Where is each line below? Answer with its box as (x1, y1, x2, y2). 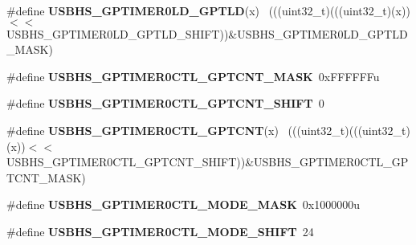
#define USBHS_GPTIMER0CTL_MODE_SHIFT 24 (6, 223, 314, 239)
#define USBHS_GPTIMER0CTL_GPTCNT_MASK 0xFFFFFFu (6, 67, 380, 84)
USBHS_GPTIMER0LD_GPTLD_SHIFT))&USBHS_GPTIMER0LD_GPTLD (6, 25, 408, 42)
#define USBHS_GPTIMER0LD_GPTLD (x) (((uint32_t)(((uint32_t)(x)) (6, 2, 410, 18)
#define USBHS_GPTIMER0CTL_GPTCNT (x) (6, 121, 279, 138)
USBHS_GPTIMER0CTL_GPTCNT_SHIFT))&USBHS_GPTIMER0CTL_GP (6, 153, 409, 170)
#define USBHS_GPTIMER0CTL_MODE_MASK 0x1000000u (6, 196, 360, 213)
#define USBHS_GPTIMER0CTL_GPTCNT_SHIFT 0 (6, 95, 324, 112)
